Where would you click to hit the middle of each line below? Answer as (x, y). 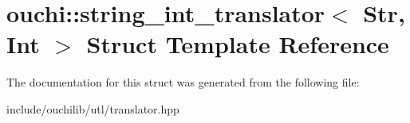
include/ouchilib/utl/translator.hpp (93, 108)
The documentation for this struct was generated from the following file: (183, 82)
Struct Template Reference (238, 44)
